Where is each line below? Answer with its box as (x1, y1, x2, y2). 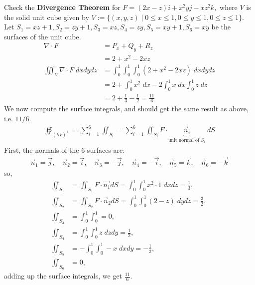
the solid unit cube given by (4, 11, 89, 22)
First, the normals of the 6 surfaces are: (4, 144, 125, 155)
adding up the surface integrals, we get (4, 271, 123, 281)
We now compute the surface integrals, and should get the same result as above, (4, 103, 249, 114)
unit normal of (168, 138, 199, 143)
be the (211, 21, 231, 32)
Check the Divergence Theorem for (4, 2, 121, 12)
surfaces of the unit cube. (4, 31, 81, 41)
